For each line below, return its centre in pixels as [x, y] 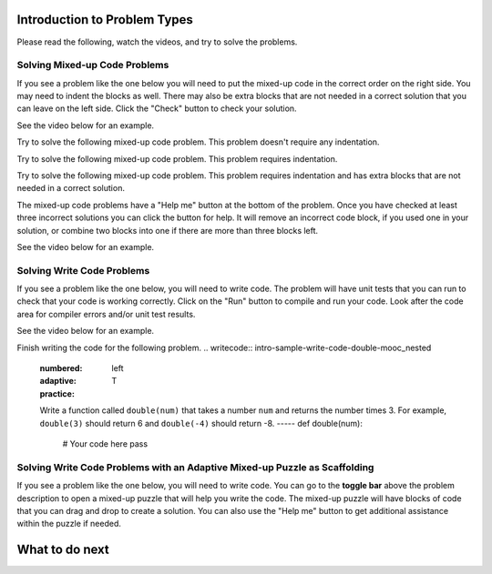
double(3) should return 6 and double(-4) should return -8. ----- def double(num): [201, 423]
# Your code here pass [105, 444]
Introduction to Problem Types [105, 20]
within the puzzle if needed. [69, 524]
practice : [57, 393]
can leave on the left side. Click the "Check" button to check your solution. [157, 108]
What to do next [63, 550]
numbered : [61, 368]
